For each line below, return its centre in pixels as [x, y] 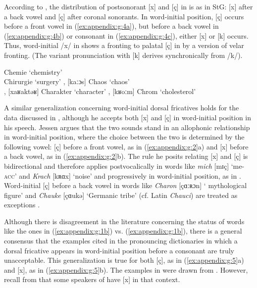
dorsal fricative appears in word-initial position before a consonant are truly [119, 250]
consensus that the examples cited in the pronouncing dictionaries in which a [121, 241]
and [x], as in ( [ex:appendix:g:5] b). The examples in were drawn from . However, [126, 269]
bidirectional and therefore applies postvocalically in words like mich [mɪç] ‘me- [124, 166]
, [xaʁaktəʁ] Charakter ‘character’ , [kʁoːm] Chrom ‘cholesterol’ [100, 91]
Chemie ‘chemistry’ [33, 72]
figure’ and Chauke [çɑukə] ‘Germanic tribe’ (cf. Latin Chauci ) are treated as [121, 195]
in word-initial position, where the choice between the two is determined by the [124, 137]
